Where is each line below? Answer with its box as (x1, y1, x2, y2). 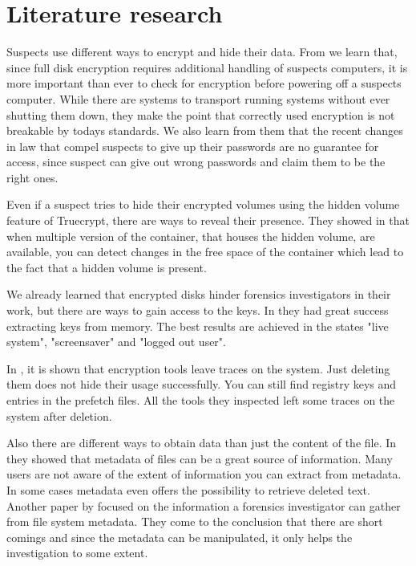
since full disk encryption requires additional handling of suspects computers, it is (6, 59, 408, 75)
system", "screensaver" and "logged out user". (6, 333, 226, 350)
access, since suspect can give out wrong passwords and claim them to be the (6, 153, 386, 170)
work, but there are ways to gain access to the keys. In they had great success (6, 302, 389, 319)
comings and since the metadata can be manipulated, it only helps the (6, 528, 353, 545)
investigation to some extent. (6, 544, 148, 561)
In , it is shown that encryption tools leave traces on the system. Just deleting (6, 360, 390, 377)
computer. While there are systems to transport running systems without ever (6, 90, 390, 107)
